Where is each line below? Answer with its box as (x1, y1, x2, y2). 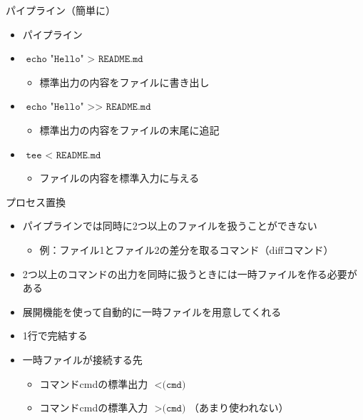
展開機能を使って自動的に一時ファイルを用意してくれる (22, 304, 282, 319)
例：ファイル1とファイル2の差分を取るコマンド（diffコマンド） (39, 242, 334, 257)
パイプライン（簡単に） (6, 3, 116, 17)
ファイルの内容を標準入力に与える (39, 170, 200, 185)
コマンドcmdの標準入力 (39, 400, 148, 415)
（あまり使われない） (189, 400, 289, 415)
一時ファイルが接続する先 (22, 352, 143, 367)
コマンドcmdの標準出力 (39, 376, 148, 391)
